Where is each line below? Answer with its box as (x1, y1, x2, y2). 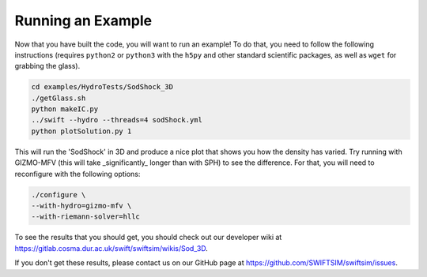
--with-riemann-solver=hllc (31, 212, 140, 221)
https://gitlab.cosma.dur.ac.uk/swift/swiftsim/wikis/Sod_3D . (14, 243, 209, 253)
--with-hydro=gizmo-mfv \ (31, 201, 132, 211)
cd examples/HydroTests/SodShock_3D (31, 83, 174, 92)
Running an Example (14, 12, 153, 29)
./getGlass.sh (31, 93, 86, 103)
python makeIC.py (31, 105, 99, 114)
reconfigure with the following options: (14, 169, 141, 178)
